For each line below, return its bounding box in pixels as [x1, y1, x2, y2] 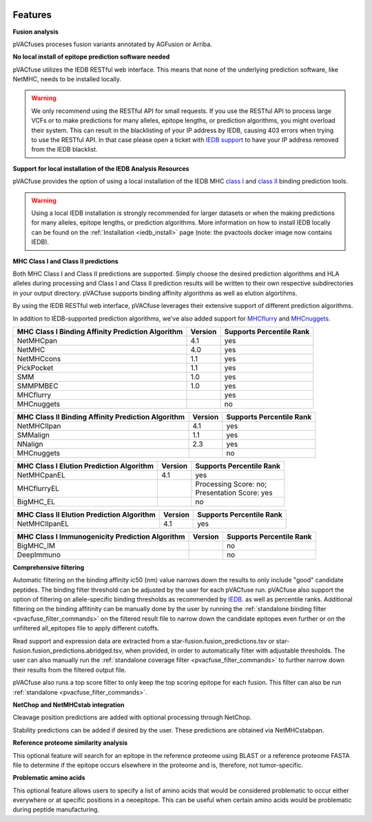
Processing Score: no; [195, 479, 267, 489]
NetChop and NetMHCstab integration [12, 700, 125, 709]
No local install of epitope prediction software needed [12, 52, 170, 61]
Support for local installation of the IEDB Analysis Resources [12, 164, 189, 172]
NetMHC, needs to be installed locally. [12, 75, 122, 83]
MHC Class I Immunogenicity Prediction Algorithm [17, 531, 185, 541]
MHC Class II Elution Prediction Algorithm [17, 510, 156, 520]
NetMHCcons [17, 353, 61, 363]
